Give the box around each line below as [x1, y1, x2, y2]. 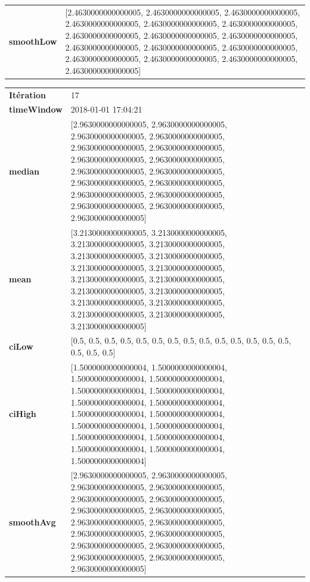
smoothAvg [9, 515, 56, 528]
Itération [9, 88, 46, 101]
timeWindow [9, 103, 63, 116]
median [9, 164, 39, 177]
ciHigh [9, 407, 36, 420]
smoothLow [9, 35, 57, 47]
